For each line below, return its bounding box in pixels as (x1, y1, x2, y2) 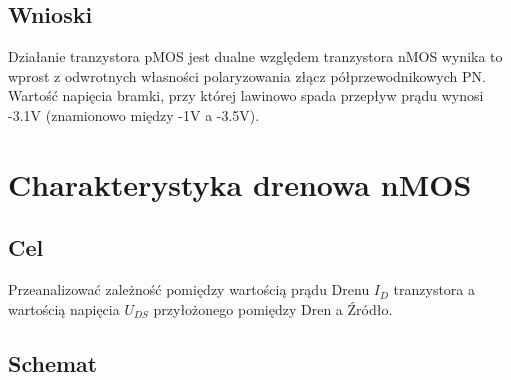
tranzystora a (393, 279, 476, 300)
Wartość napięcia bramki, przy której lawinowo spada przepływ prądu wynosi (8, 85, 484, 106)
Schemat (8, 347, 98, 378)
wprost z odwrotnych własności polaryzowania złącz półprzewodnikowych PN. (8, 65, 486, 86)
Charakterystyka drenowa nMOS (8, 163, 472, 204)
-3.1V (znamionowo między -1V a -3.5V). (8, 104, 260, 125)
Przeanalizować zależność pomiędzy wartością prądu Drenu (8, 279, 370, 300)
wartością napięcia (8, 298, 120, 319)
